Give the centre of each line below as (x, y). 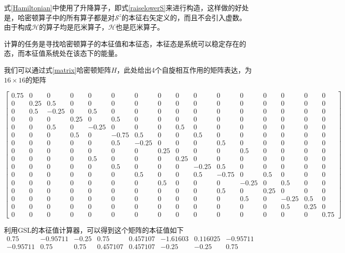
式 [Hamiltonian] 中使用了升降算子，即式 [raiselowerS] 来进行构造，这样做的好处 (127, 7)
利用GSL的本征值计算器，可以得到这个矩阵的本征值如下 (94, 230)
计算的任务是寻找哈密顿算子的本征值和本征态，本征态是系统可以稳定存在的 (125, 43)
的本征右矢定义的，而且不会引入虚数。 (184, 17)
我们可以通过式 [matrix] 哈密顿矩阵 (58, 69)
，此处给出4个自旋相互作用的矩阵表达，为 (184, 69)
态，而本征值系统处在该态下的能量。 (63, 53)
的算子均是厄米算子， (73, 27)
